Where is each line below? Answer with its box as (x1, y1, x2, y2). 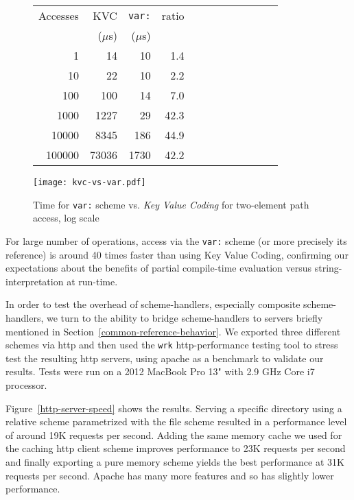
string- (314, 261, 342, 275)
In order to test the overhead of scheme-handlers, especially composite (5, 297, 300, 311)
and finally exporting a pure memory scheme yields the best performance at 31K (5, 454, 344, 468)
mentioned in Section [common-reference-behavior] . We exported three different (5, 324, 341, 338)
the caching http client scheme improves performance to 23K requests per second (5, 441, 346, 455)
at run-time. (67, 274, 118, 288)
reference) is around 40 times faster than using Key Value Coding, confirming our (5, 247, 349, 261)
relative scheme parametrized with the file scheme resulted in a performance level (5, 414, 347, 429)
